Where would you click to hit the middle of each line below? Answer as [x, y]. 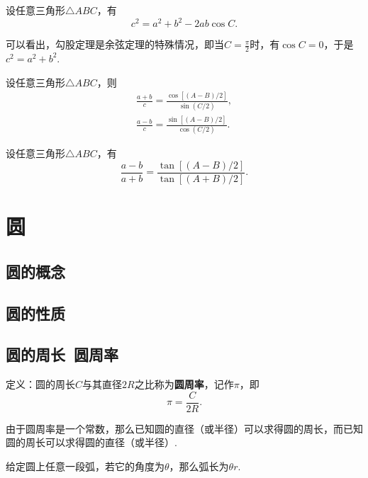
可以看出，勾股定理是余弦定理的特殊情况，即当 [115, 44]
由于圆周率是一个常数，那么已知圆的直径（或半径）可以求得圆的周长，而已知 [184, 428]
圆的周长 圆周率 [62, 354]
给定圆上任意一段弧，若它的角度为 [85, 466]
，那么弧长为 [199, 466]
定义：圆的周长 [40, 384]
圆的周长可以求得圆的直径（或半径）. [91, 442]
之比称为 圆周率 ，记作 [184, 384]
